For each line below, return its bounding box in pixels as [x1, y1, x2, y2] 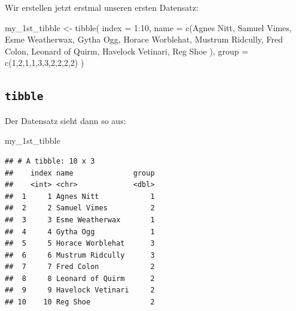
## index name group [5, 168, 155, 177]
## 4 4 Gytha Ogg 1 [5, 227, 155, 236]
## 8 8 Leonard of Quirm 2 [5, 274, 155, 283]
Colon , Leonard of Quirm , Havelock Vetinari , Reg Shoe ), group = [5, 44, 249, 57]
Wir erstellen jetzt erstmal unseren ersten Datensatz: [5, 1, 199, 13]
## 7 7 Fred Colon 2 [5, 262, 155, 271]
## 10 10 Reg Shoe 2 [5, 298, 155, 307]
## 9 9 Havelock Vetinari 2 [5, 286, 155, 295]
